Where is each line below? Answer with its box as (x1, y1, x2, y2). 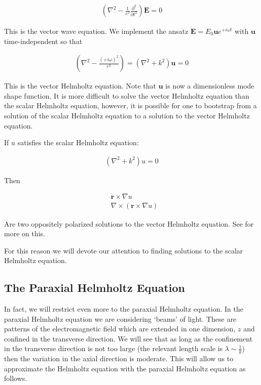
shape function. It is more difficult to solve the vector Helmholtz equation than (4, 90, 249, 101)
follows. (4, 373, 27, 383)
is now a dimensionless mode (165, 80, 254, 91)
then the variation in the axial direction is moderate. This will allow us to (4, 353, 234, 364)
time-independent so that (4, 35, 83, 46)
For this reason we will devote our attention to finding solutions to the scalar (4, 245, 243, 255)
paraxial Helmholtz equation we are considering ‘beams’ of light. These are (4, 313, 237, 324)
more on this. (4, 228, 46, 239)
